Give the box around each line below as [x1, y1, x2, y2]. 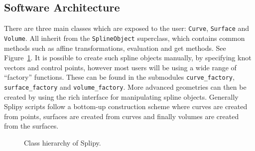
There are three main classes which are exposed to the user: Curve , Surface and [4, 23, 250, 33]
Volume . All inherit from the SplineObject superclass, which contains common [4, 32, 245, 43]
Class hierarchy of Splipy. [24, 137, 101, 148]
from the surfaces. [4, 121, 59, 131]
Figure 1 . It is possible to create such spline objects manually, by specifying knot [4, 52, 252, 63]
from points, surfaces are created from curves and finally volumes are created [4, 111, 239, 121]
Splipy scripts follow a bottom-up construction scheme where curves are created [4, 101, 248, 112]
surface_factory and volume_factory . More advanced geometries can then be [4, 81, 247, 92]
